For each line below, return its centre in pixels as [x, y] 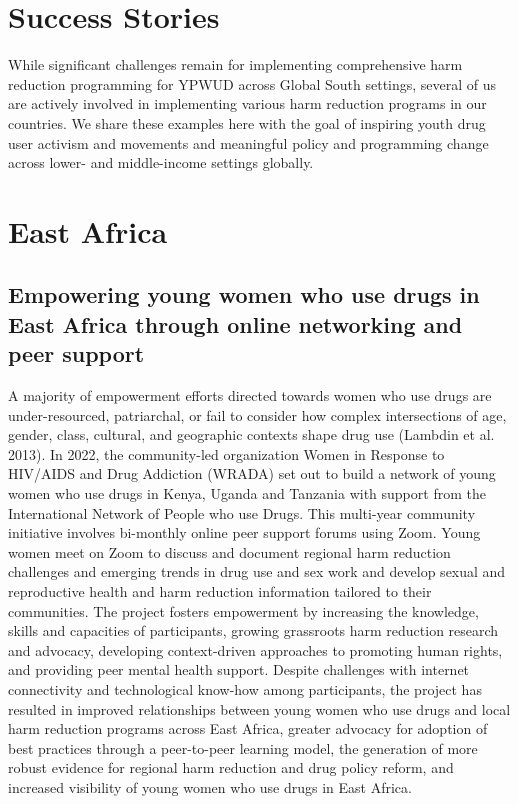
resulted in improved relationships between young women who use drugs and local [259, 708]
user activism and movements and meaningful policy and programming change [248, 142]
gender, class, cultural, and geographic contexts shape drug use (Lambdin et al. [251, 434]
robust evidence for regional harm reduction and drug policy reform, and [231, 767]
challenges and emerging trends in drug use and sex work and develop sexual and [257, 571]
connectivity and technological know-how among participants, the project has [245, 688]
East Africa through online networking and [235, 323]
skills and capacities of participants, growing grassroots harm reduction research [253, 630]
